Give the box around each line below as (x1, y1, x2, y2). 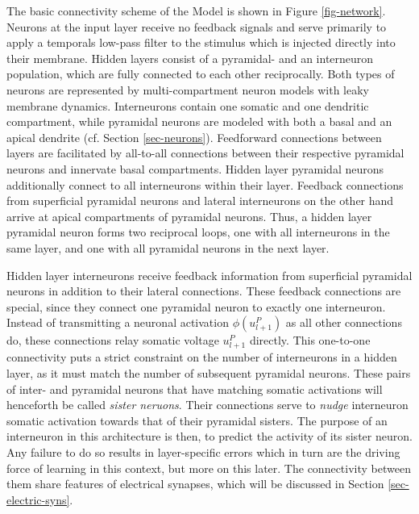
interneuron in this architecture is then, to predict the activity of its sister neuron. (6, 428, 413, 445)
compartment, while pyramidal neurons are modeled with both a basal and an (6, 113, 392, 130)
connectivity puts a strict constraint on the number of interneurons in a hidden (6, 349, 397, 366)
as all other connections (285, 314, 402, 331)
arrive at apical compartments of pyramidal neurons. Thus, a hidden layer (6, 207, 372, 224)
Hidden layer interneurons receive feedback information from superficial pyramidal (6, 266, 413, 283)
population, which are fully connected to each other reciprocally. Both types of (6, 65, 395, 82)
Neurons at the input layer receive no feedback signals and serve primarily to (6, 18, 387, 35)
